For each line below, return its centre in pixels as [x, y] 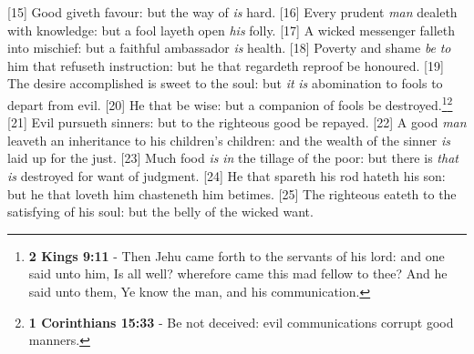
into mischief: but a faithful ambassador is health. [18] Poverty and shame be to [229, 48]
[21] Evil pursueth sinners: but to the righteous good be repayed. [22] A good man [237, 122]
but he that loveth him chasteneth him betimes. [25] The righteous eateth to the [232, 193]
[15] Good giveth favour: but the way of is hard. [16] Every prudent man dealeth [232, 12]
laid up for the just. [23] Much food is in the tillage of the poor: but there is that [233, 158]
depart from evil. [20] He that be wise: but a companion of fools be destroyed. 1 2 [230, 103]
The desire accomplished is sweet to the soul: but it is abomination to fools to [225, 83]
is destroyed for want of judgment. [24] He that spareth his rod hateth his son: [227, 176]
